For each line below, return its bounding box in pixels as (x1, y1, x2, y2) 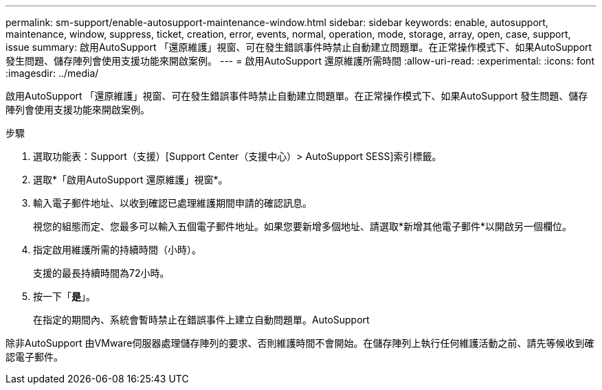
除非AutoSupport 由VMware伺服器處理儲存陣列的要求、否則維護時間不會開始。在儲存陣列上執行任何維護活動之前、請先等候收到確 (5, 337, 594, 349)
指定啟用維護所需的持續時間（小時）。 (33, 244, 201, 255)
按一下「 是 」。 (33, 290, 96, 302)
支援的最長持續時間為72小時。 (33, 267, 170, 279)
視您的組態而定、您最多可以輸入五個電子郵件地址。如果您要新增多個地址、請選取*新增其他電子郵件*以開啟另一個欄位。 (33, 220, 572, 232)
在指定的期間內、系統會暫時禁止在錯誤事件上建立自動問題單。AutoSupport (33, 314, 370, 325)
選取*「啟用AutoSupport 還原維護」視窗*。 (33, 174, 228, 185)
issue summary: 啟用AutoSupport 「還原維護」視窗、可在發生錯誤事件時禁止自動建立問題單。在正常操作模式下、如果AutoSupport (5, 41, 592, 53)
